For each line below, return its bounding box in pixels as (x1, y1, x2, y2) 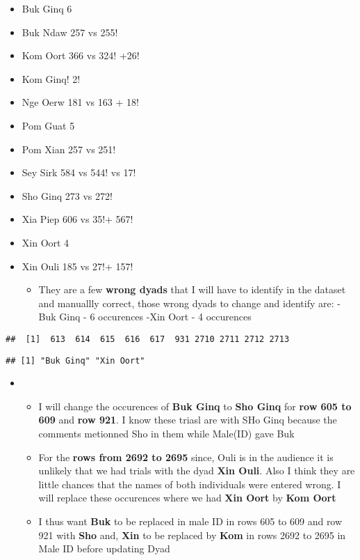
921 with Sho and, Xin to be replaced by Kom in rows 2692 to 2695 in (38, 527, 346, 542)
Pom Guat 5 (22, 118, 75, 132)
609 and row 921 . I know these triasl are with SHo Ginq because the (38, 412, 337, 427)
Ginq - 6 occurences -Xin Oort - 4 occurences (59, 309, 252, 324)
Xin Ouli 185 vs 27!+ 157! (22, 258, 133, 273)
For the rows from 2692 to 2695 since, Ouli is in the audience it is (38, 449, 334, 464)
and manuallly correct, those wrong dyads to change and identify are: (38, 295, 334, 310)
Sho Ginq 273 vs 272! (22, 188, 113, 203)
